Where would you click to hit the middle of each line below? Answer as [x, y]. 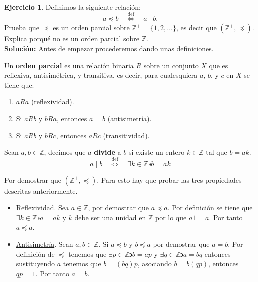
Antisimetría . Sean [44, 244]
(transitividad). [126, 135]
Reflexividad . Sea [42, 208]
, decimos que [65, 152]
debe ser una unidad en [110, 217]
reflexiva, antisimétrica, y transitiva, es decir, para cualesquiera [101, 75]
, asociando [155, 264]
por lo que [171, 217]
